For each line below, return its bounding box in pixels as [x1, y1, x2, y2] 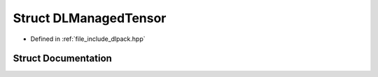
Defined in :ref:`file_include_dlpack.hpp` [30, 35, 146, 43]
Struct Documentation [13, 53, 112, 65]
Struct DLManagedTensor [13, 10, 167, 26]
